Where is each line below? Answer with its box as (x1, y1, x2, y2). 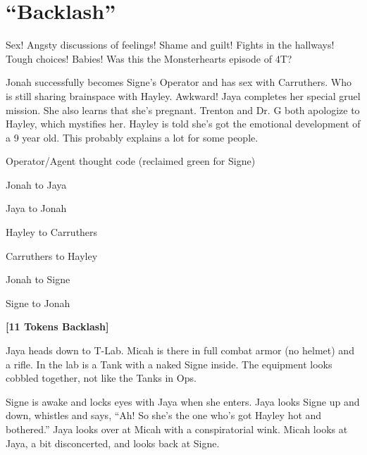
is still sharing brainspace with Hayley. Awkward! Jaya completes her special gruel (6, 88, 361, 103)
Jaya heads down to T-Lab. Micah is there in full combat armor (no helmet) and (6, 343, 354, 358)
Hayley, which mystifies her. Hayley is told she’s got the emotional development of (6, 116, 361, 131)
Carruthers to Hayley (6, 248, 98, 263)
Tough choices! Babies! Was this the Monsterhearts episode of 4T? (6, 51, 292, 66)
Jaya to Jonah (6, 201, 67, 216)
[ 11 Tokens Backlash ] (6, 319, 109, 334)
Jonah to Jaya (6, 177, 67, 192)
